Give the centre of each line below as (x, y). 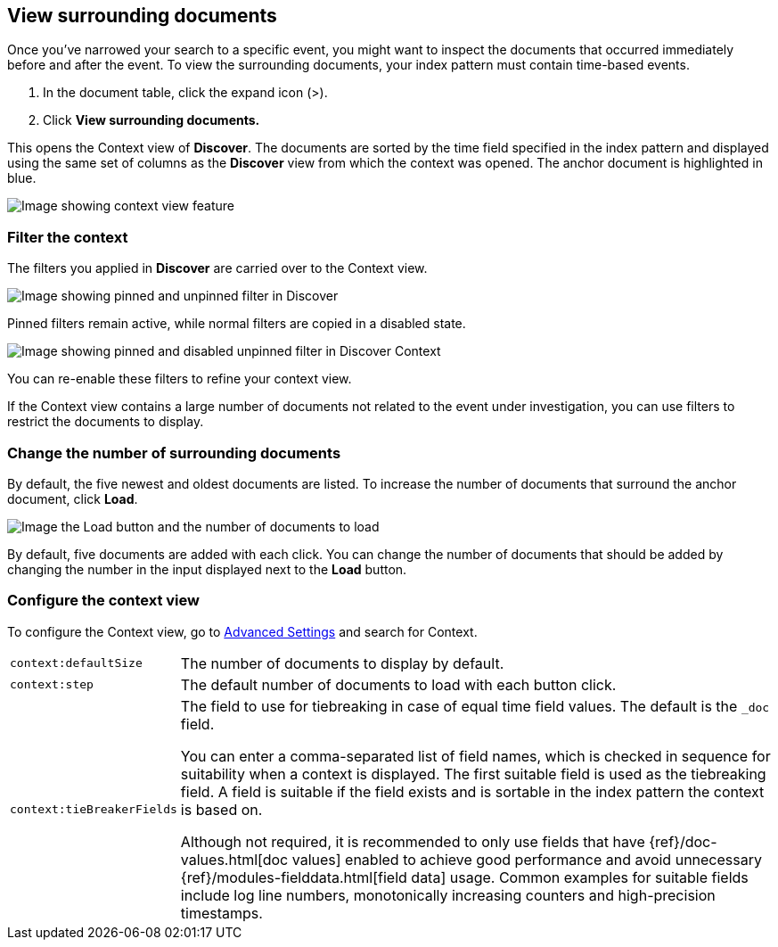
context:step (52, 685)
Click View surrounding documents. (152, 120)
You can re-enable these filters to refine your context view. (180, 379)
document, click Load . (73, 498)
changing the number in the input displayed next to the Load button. (207, 569)
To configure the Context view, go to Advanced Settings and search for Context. (242, 631)
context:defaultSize (76, 663)
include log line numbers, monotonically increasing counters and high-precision (448, 895)
